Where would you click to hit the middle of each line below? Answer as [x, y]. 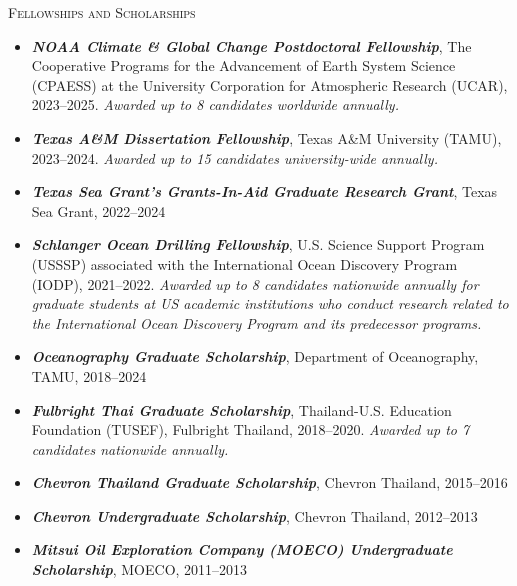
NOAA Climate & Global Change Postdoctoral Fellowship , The [251, 45]
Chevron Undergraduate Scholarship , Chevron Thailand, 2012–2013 [254, 515]
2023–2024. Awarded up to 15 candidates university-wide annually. [234, 157]
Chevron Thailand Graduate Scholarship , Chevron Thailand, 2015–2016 [269, 482]
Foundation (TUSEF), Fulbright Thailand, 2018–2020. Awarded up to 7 [250, 429]
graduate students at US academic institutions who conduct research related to [270, 303]
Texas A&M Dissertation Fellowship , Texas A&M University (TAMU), [266, 137]
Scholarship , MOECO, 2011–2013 [139, 569]
